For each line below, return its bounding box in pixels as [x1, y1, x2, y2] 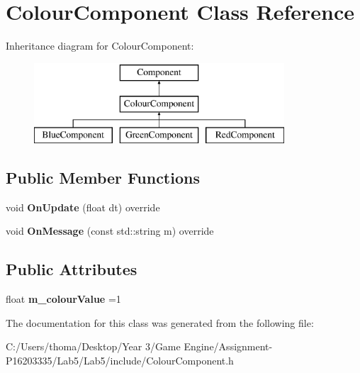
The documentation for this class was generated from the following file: [6, 315, 314, 330]
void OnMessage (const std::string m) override [6, 223, 214, 238]
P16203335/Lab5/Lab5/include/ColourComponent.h [6, 353, 234, 368]
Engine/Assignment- [184, 339, 273, 354]
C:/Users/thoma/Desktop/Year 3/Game [6, 339, 181, 354]
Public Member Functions [6, 167, 200, 189]
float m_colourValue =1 [6, 291, 121, 306]
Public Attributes [6, 258, 137, 280]
